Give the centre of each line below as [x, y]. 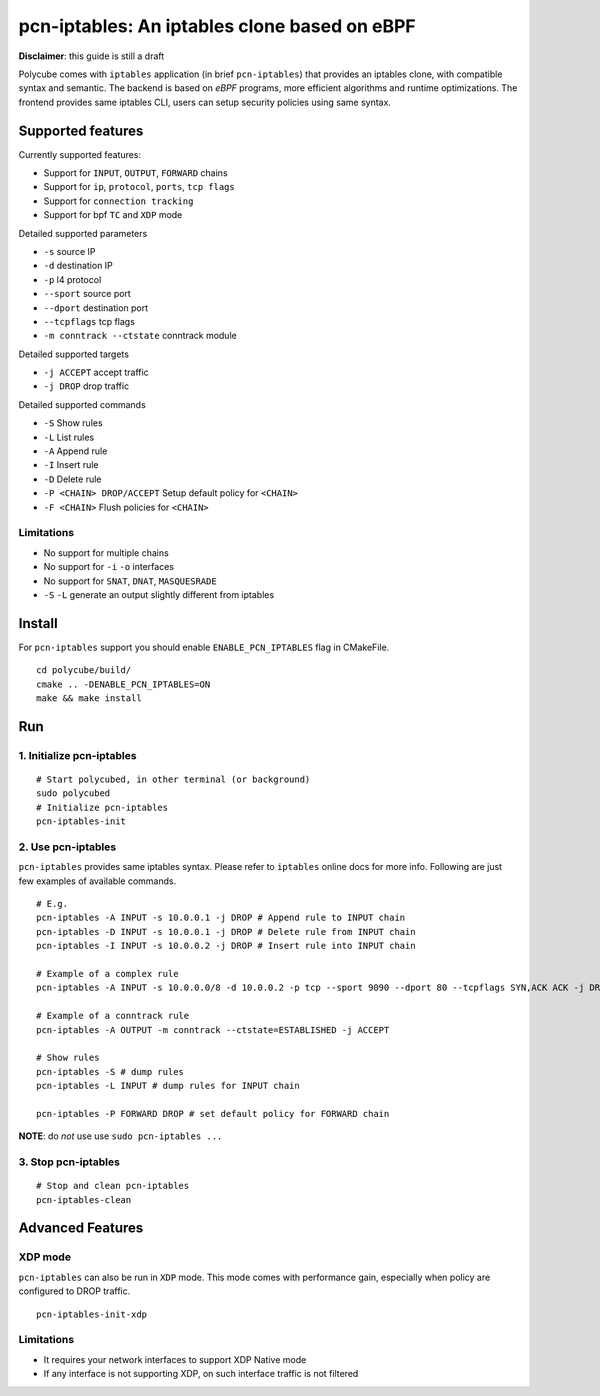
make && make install [89, 698]
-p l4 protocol [72, 279]
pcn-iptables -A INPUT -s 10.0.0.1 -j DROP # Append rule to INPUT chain [221, 918]
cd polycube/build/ [84, 670]
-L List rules [69, 437]
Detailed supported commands [82, 404]
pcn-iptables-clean [84, 1199]
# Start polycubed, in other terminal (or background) [173, 779]
